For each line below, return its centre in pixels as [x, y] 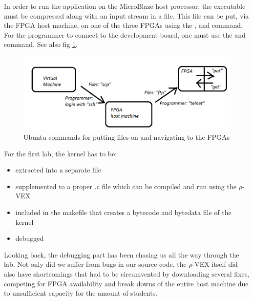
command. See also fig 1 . [41, 44]
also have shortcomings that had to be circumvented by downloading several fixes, [127, 273]
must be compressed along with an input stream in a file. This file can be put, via [126, 15]
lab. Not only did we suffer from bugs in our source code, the [95, 264]
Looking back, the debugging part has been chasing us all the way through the [122, 254]
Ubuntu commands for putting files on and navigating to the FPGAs [126, 137]
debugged [30, 238]
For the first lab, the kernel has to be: [61, 153]
